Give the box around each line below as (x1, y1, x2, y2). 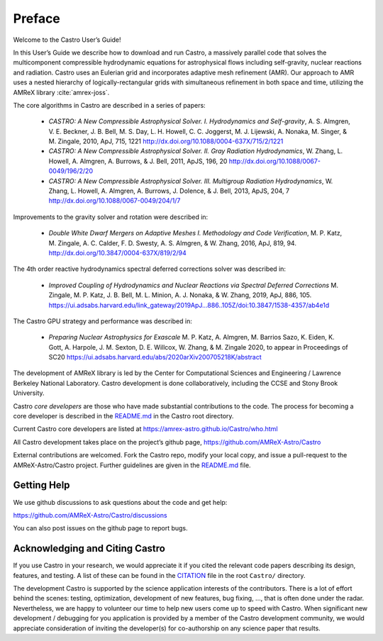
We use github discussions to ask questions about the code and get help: (13, 498, 228, 506)
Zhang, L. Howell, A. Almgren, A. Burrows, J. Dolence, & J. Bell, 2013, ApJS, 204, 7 (48, 186, 290, 195)
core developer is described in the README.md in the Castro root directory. (13, 412, 234, 420)
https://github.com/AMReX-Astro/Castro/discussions (13, 511, 168, 519)
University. (13, 389, 45, 397)
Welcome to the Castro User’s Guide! (13, 35, 121, 44)
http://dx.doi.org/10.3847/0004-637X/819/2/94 (48, 248, 187, 257)
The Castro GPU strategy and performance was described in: (13, 316, 193, 325)
